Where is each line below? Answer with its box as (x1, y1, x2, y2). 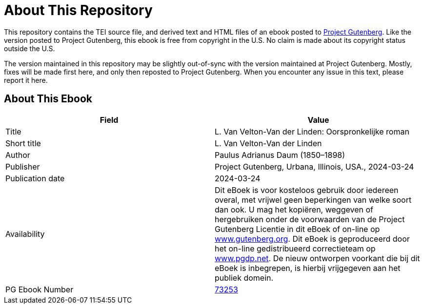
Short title (5, 138, 41, 148)
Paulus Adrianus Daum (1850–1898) (215, 150, 345, 160)
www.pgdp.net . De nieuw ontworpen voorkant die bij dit (215, 253, 420, 263)
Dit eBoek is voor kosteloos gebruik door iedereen (215, 185, 399, 195)
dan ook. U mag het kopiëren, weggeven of (215, 204, 373, 214)
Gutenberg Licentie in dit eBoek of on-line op (215, 224, 380, 234)
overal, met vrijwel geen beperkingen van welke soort (215, 194, 412, 205)
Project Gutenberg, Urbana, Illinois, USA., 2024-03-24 (215, 161, 414, 172)
